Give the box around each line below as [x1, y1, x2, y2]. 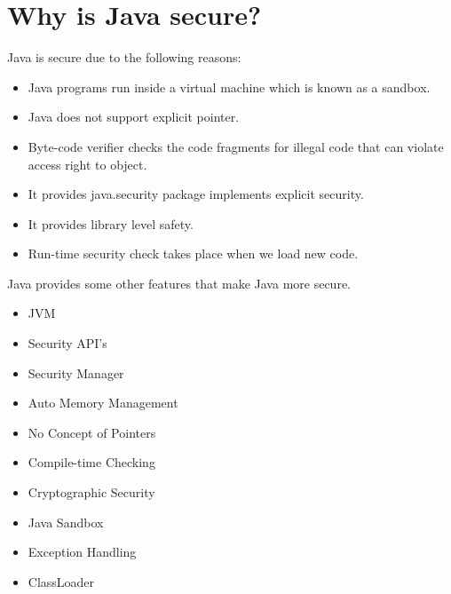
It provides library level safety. [28, 214, 194, 233]
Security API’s [28, 334, 107, 352]
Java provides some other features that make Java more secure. [7, 273, 351, 292]
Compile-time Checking [28, 453, 155, 471]
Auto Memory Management [28, 393, 178, 412]
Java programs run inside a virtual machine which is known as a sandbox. [28, 77, 431, 96]
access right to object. [28, 154, 147, 173]
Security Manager [28, 363, 124, 382]
